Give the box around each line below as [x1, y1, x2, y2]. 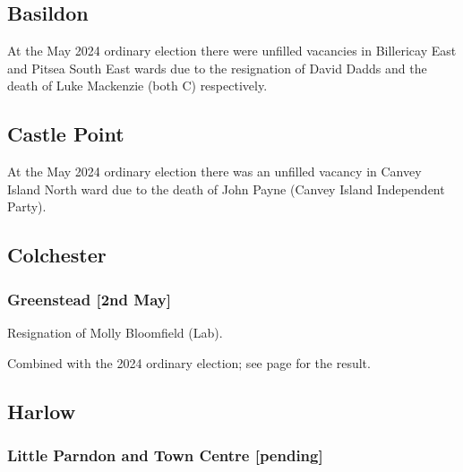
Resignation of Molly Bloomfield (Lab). [7, 322, 223, 341]
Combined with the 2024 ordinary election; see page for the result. [7, 353, 371, 372]
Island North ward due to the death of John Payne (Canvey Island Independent [7, 179, 445, 198]
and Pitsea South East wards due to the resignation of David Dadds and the [7, 58, 427, 77]
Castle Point [7, 120, 124, 148]
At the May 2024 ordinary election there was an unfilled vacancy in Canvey [7, 162, 422, 181]
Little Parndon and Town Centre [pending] [7, 443, 323, 466]
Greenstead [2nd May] [7, 287, 171, 310]
